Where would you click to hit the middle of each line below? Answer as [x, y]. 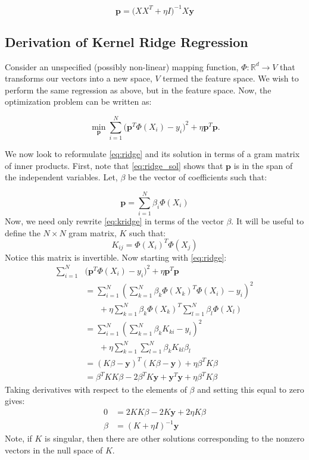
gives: [15, 401]
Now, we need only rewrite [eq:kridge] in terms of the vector [114, 221]
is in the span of [263, 165]
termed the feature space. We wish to [231, 78]
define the [23, 232]
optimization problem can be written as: [78, 101]
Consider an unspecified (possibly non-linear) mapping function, [122, 66]
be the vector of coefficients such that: [197, 177]
